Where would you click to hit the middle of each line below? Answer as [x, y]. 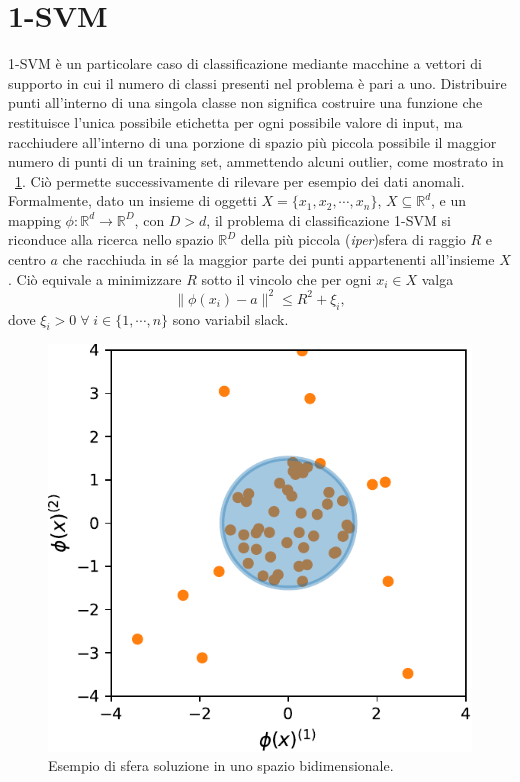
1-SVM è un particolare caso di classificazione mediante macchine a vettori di [245, 63]
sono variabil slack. [230, 318]
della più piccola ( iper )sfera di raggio [353, 239]
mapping [34, 219]
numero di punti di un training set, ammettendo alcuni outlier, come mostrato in [256, 161]
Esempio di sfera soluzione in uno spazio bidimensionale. [221, 765]
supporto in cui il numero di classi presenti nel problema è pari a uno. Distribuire [257, 82]
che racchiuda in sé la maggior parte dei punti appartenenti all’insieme [278, 259]
